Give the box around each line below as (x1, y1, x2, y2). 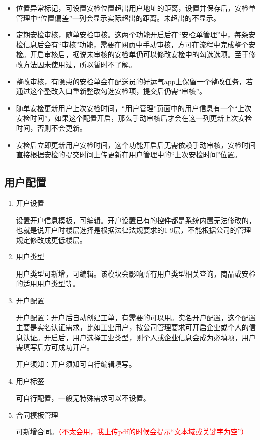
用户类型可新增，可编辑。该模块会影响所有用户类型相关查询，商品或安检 (16, 268, 256, 279)
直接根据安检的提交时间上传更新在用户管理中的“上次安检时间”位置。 (16, 149, 242, 160)
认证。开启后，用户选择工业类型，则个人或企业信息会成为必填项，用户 (23, 332, 256, 342)
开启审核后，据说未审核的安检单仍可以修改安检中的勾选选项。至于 (30, 49, 249, 60)
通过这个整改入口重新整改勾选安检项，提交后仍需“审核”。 (16, 86, 207, 96)
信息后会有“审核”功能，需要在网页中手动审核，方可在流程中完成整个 (23, 39, 249, 49)
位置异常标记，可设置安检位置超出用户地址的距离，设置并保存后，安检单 (16, 3, 256, 13)
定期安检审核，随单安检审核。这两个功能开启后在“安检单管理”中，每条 (16, 29, 249, 40)
